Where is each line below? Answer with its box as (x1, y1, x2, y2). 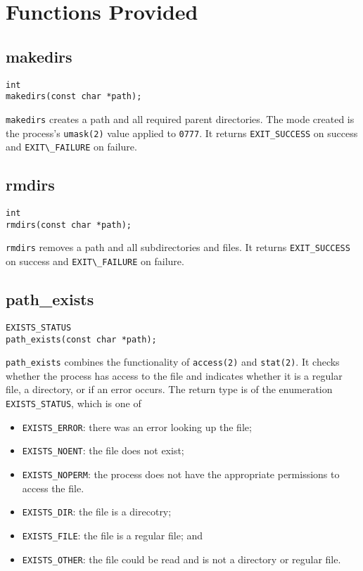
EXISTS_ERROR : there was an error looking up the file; (22, 419, 252, 434)
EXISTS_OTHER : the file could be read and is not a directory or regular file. (22, 551, 341, 566)
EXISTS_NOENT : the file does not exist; (22, 443, 184, 458)
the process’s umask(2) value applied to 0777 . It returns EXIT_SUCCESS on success (6, 125, 358, 140)
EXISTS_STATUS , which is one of (6, 396, 141, 411)
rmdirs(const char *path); (6, 219, 132, 230)
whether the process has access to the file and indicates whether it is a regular (6, 368, 343, 383)
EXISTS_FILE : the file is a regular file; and (22, 527, 203, 542)
